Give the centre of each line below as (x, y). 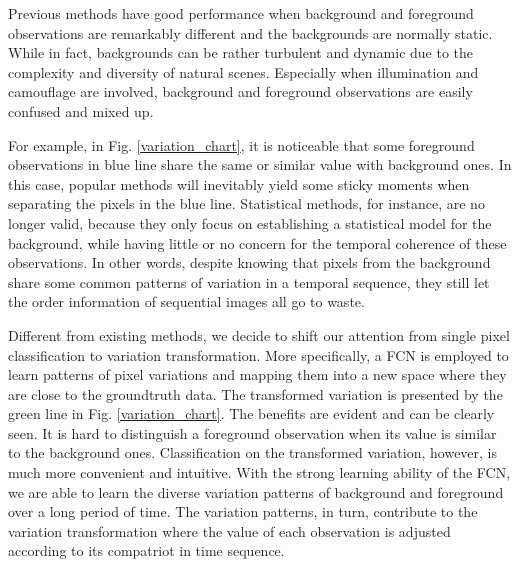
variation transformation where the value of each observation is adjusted (229, 530)
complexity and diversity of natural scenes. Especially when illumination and (243, 71)
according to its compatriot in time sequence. (146, 550)
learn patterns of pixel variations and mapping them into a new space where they (257, 374)
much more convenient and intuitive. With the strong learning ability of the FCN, (259, 472)
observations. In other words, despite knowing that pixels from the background (249, 262)
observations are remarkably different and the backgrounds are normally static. (250, 32)
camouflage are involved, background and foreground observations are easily (240, 91)
